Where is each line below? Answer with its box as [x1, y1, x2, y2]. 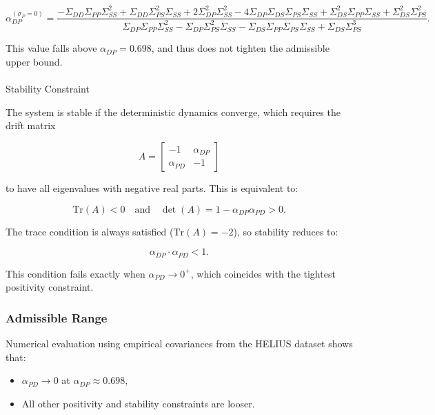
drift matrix [6, 118, 56, 133]
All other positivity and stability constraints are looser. [21, 396, 255, 410]
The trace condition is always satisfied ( [6, 224, 174, 238]
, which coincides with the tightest [190, 266, 336, 280]
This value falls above [6, 41, 97, 55]
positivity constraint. [6, 280, 94, 294]
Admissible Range [6, 309, 108, 326]
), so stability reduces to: [233, 224, 338, 238]
